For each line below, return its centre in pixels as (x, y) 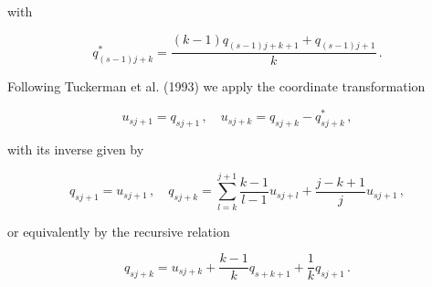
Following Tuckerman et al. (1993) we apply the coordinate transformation (216, 86)
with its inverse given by (76, 149)
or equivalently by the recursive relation (119, 231)
